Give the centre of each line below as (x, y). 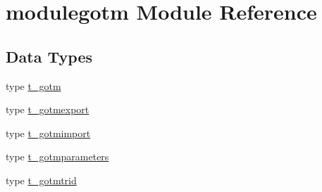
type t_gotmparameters (57, 156)
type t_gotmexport (48, 109)
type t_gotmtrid (41, 180)
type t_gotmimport (48, 133)
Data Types (49, 56)
